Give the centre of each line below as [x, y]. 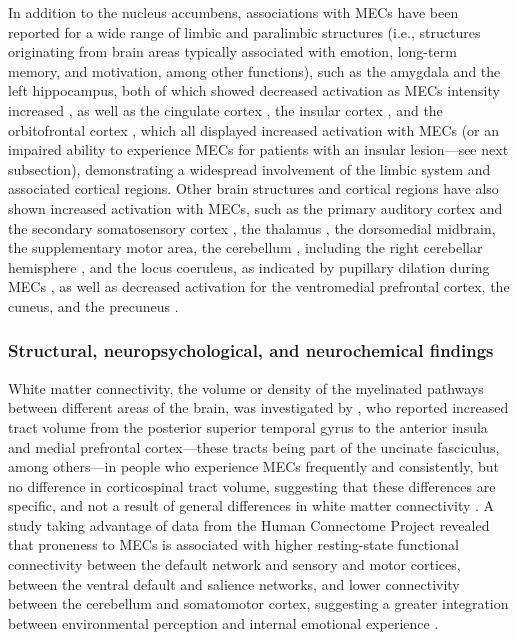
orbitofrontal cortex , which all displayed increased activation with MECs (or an [254, 129]
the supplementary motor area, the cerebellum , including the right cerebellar [245, 247]
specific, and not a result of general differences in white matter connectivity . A [251, 505]
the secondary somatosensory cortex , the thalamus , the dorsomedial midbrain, [252, 227]
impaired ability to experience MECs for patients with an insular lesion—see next [258, 149]
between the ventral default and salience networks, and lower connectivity [234, 583]
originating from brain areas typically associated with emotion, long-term [232, 51]
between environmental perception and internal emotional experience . [223, 622]
